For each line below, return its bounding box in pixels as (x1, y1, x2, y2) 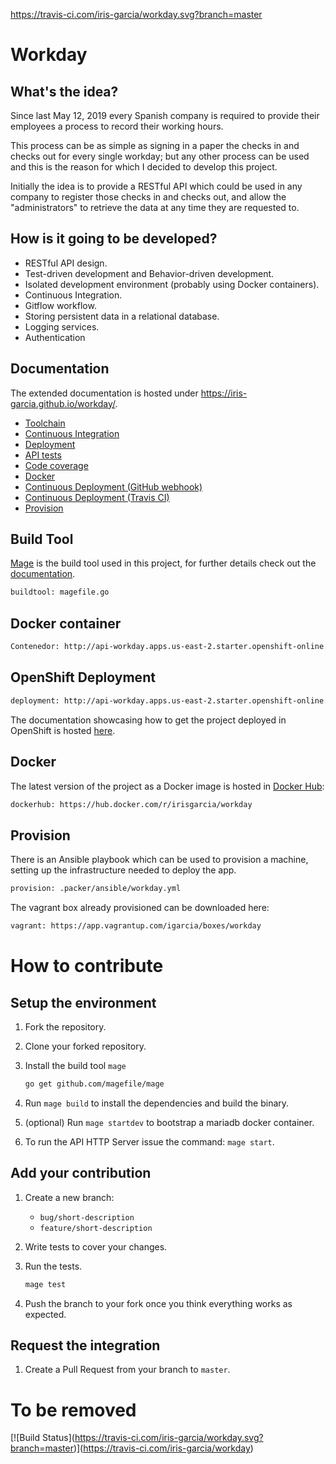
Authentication (24, 331, 86, 343)
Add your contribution (10, 1165, 152, 1182)
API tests (24, 449, 62, 461)
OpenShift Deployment (10, 669, 156, 686)
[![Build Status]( (10, 1432, 75, 1444)
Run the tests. (24, 1260, 83, 1272)
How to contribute (10, 955, 164, 978)
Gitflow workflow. (24, 299, 97, 311)
